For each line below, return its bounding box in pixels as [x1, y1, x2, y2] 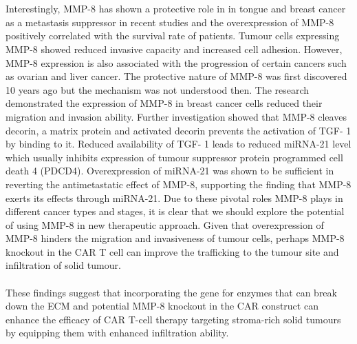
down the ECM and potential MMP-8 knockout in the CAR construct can [6, 299, 318, 313]
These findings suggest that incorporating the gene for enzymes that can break [6, 285, 337, 299]
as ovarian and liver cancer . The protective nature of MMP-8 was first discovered [6, 69, 347, 83]
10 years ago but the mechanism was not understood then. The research [6, 82, 310, 97]
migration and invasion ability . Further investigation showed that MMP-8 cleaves [6, 109, 347, 123]
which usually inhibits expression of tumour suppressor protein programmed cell [6, 150, 343, 164]
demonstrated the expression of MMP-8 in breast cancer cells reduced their [6, 96, 323, 110]
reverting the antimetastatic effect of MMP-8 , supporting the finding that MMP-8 [6, 176, 351, 191]
